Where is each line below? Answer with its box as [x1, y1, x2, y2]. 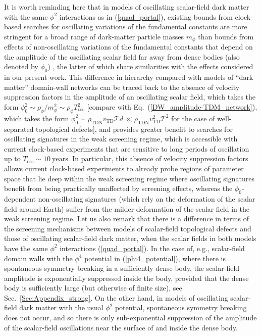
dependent [4, 193, 36, 204]
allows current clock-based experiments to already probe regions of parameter [4, 163, 244, 173]
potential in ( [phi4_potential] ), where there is [84, 253, 226, 263]
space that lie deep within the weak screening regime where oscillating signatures [4, 173, 254, 183]
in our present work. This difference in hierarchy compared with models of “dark [4, 72, 253, 82]
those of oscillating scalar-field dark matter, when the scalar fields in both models [4, 233, 256, 244]
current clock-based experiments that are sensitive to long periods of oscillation [4, 143, 249, 154]
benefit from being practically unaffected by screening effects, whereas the [4, 183, 233, 194]
